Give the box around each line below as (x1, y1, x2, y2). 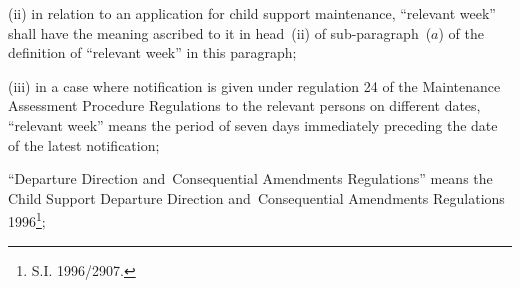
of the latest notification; (8, 134, 160, 155)
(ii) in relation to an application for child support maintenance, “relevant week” (8, 3, 496, 23)
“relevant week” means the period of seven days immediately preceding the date (8, 114, 498, 135)
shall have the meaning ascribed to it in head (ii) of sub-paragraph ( (8, 22, 432, 43)
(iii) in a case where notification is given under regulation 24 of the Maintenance (8, 75, 501, 96)
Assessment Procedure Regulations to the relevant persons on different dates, (8, 95, 481, 116)
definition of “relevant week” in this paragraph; (8, 42, 297, 63)
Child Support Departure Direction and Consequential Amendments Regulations (8, 187, 505, 208)
